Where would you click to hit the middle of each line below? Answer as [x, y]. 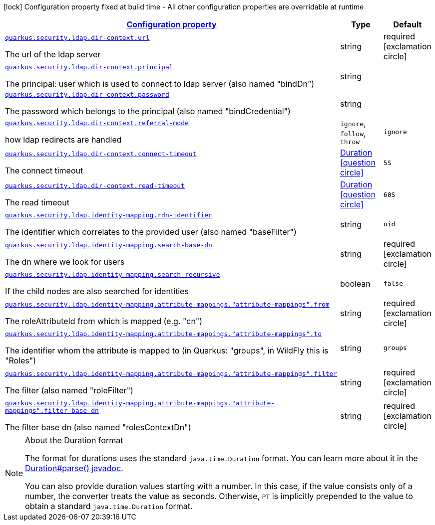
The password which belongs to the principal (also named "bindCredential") [148, 111]
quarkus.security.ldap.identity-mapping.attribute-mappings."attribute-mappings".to [163, 334]
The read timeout [37, 202]
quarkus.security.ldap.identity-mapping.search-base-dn [109, 245]
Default [408, 24]
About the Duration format [74, 440]
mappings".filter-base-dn [52, 411]
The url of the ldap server [53, 54]
